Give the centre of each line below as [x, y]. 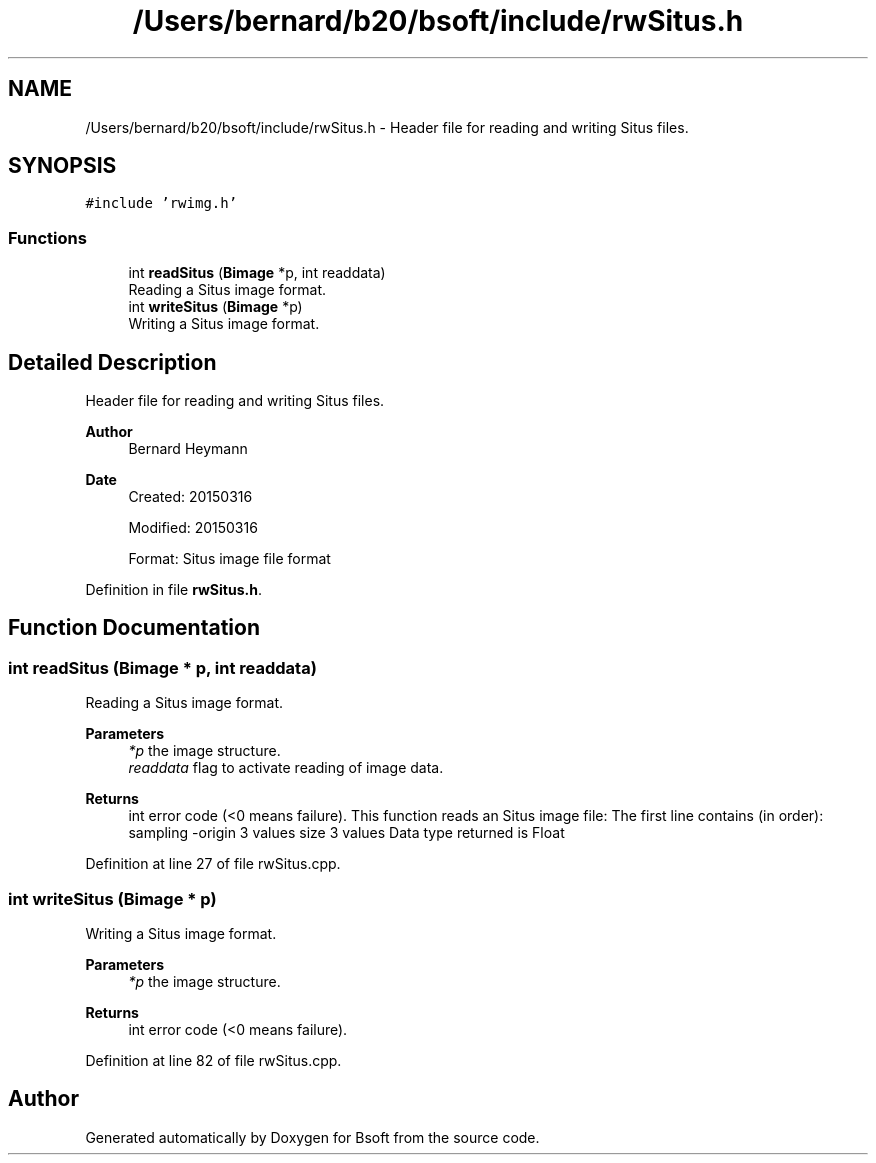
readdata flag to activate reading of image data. [286, 768]
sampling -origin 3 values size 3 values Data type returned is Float [346, 833]
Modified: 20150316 [193, 528]
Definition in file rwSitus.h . [173, 590]
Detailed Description [112, 362]
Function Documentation [134, 628]
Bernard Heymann [188, 449]
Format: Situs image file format [229, 559]
